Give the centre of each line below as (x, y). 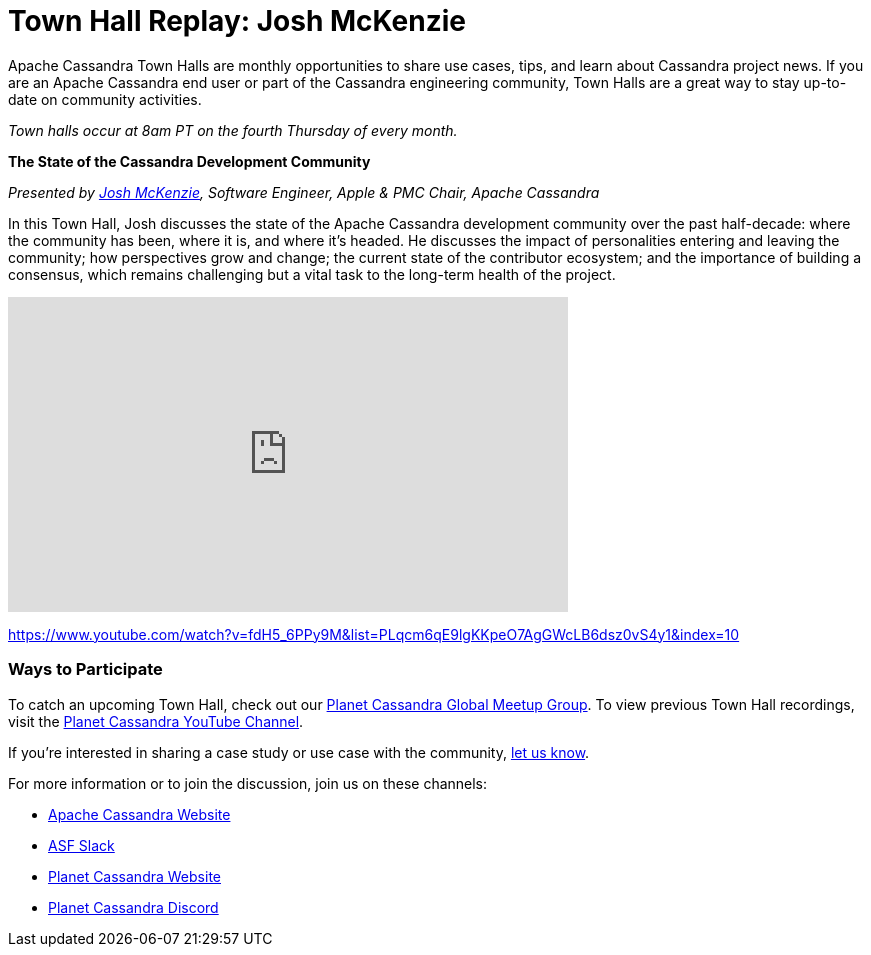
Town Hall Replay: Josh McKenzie (237, 21)
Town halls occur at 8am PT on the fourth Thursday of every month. (233, 130)
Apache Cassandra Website (139, 814)
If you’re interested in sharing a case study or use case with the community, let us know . (299, 752)
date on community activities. (105, 99)
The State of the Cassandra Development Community (189, 161)
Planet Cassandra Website (134, 876)
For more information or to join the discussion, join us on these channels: (248, 783)
